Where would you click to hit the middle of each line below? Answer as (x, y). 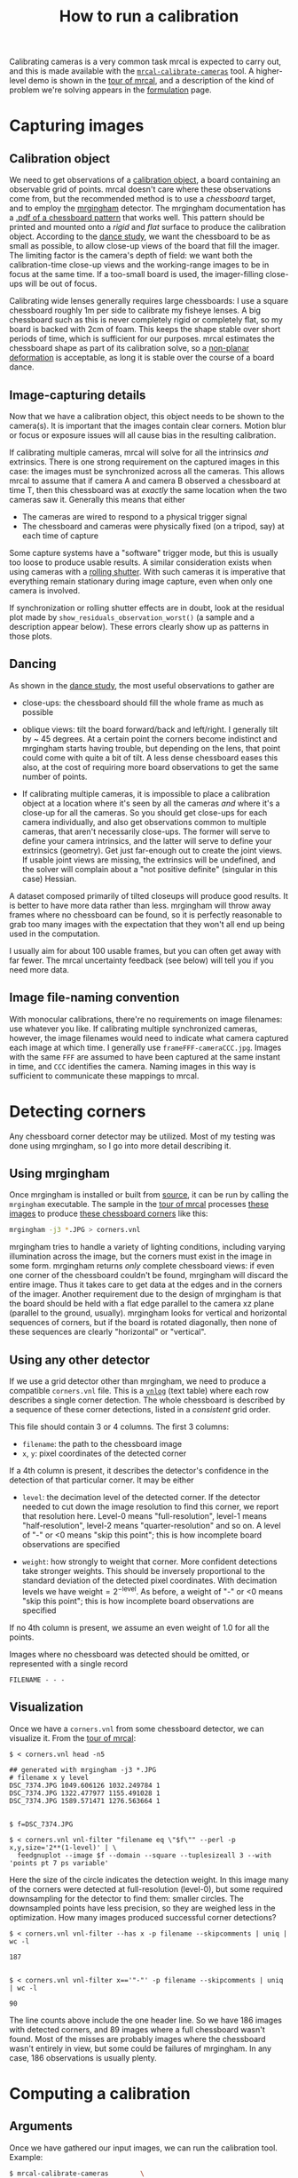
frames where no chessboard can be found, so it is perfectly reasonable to (145, 914)
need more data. (39, 969)
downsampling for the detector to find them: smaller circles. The (126, 1898)
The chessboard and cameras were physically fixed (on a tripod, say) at (153, 526)
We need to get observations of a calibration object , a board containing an (145, 180)
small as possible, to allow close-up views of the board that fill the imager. (145, 246)
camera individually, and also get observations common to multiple (145, 822)
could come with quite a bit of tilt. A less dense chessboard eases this (150, 758)
